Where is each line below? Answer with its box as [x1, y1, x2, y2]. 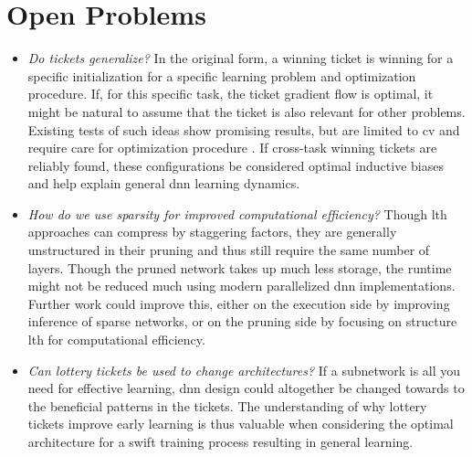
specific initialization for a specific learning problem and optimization [27, 66, 416, 85]
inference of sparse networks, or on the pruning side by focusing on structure [27, 312, 457, 331]
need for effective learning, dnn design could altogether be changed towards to [27, 378, 465, 398]
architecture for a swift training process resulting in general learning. [27, 432, 414, 451]
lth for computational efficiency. [27, 330, 205, 349]
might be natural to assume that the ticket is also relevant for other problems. [27, 101, 466, 121]
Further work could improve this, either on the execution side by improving [27, 293, 450, 313]
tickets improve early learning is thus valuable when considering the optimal [27, 414, 454, 433]
